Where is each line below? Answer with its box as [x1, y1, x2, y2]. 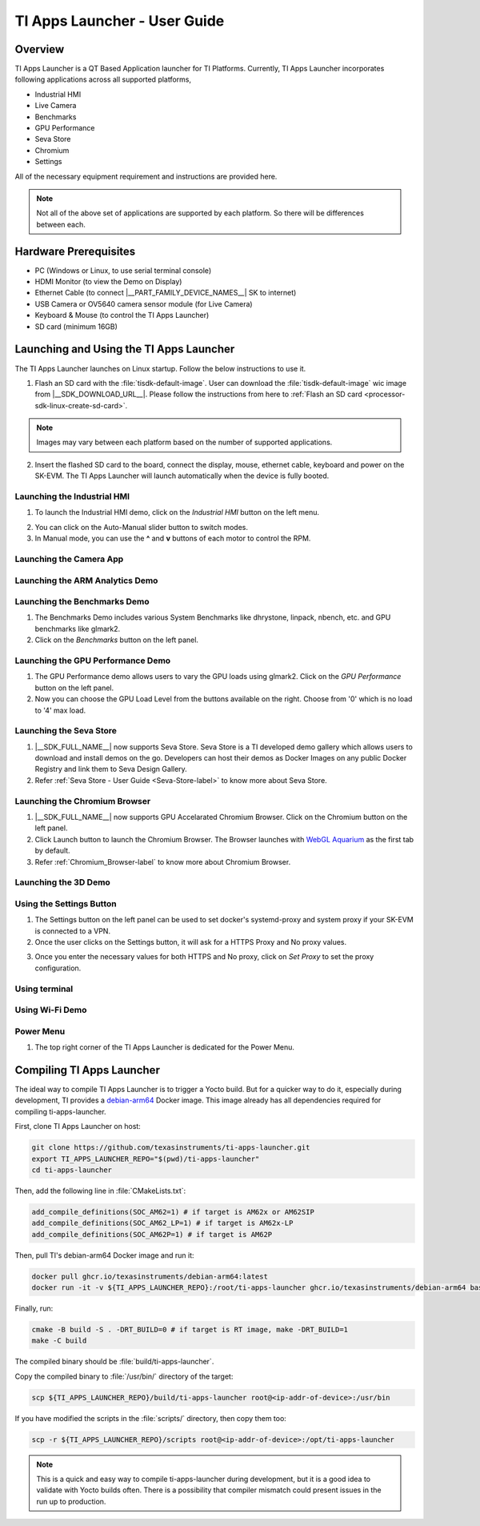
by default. [34, 845, 71, 856]
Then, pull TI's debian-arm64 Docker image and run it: [14, 1250, 194, 1260]
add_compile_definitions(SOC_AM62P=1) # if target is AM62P [31, 1230, 273, 1239]
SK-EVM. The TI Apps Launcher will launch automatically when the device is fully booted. [34, 471, 330, 480]
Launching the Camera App [14, 553, 124, 564]
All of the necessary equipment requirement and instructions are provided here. [14, 171, 278, 181]
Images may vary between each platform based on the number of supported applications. [36, 437, 333, 448]
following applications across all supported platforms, [14, 74, 192, 84]
